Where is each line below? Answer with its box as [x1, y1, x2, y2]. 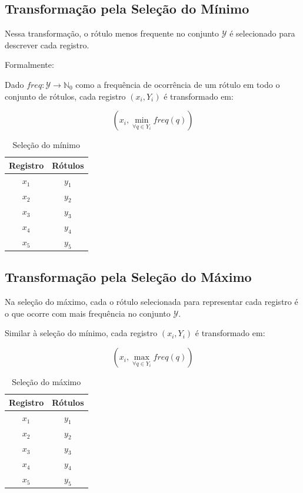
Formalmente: [5, 58, 54, 71]
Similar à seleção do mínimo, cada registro [5, 327, 158, 339]
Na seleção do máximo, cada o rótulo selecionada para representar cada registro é [5, 295, 298, 308]
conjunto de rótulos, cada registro [5, 90, 126, 102]
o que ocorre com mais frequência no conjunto [5, 307, 171, 319]
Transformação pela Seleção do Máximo [5, 268, 252, 286]
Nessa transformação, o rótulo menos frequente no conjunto [5, 27, 219, 40]
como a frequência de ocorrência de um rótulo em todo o [75, 78, 280, 90]
